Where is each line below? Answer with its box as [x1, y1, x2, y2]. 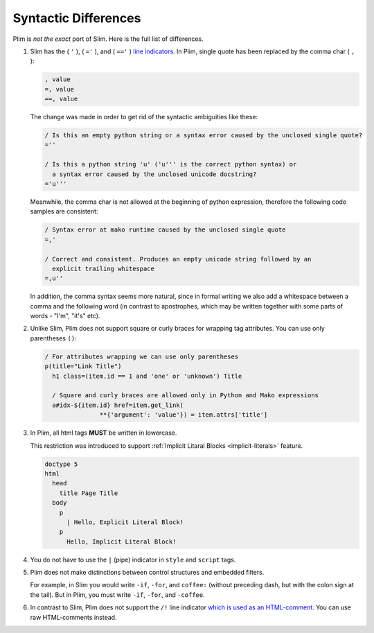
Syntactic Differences [12, 10, 141, 26]
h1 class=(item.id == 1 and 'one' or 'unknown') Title [52, 372, 242, 380]
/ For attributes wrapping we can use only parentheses [44, 352, 239, 361]
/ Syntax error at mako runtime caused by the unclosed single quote [44, 226, 286, 234]
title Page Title [59, 489, 118, 497]
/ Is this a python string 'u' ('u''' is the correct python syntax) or [44, 160, 297, 168]
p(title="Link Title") [44, 363, 122, 370]
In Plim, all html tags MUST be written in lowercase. [30, 428, 177, 437]
